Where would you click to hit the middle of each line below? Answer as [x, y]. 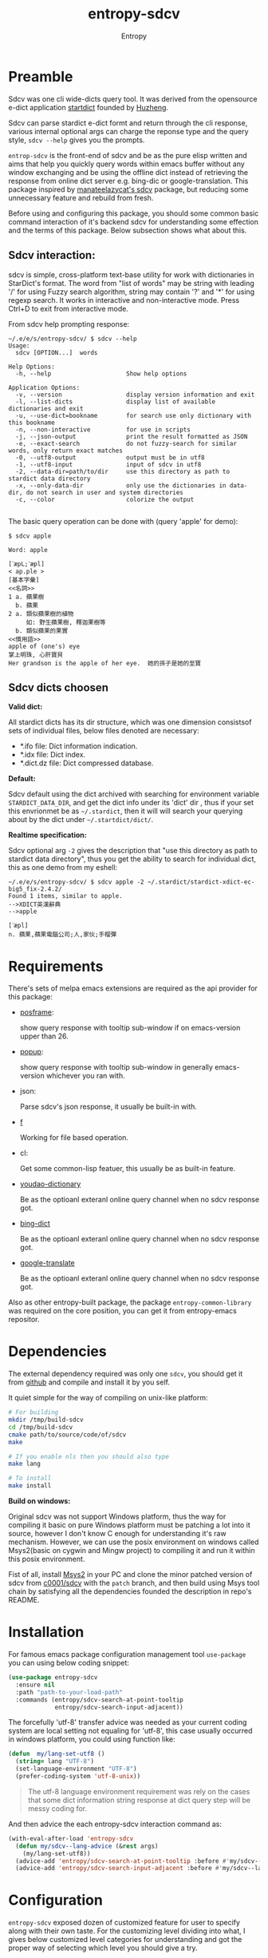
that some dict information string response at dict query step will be [139, 1800]
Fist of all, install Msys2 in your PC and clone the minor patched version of [130, 1575]
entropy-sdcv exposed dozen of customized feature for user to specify [124, 1923]
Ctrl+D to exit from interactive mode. [69, 308]
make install [30, 1486]
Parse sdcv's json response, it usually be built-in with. [108, 1106]
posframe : [37, 1012]
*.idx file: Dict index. [53, 755]
